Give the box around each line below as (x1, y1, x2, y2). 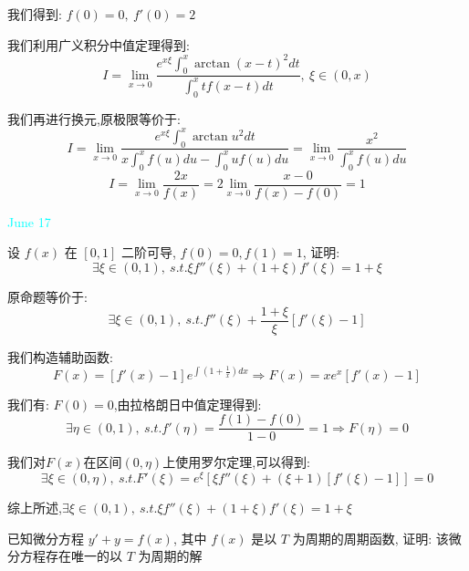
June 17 (7, 212, 51, 231)
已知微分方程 (7, 528, 84, 547)
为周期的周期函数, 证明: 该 (292, 528, 449, 547)
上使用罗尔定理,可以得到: (162, 452, 310, 472)
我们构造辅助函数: (7, 347, 113, 366)
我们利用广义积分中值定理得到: (7, 35, 190, 54)
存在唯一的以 (45, 546, 122, 566)
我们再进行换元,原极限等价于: (7, 109, 181, 128)
